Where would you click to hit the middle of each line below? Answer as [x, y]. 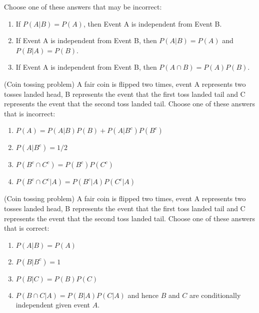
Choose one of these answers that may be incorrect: [83, 7]
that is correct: [27, 228]
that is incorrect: [30, 113]
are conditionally [215, 295]
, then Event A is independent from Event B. [152, 23]
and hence [143, 295]
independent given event [53, 305]
